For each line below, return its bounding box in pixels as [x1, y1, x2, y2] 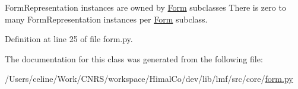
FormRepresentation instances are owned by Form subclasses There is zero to [5, 1, 286, 13]
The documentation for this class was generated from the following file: [5, 52, 263, 65]
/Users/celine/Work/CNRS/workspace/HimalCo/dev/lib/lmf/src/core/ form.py [5, 72, 293, 85]
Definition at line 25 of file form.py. [5, 33, 133, 45]
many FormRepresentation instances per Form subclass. [5, 12, 208, 25]
